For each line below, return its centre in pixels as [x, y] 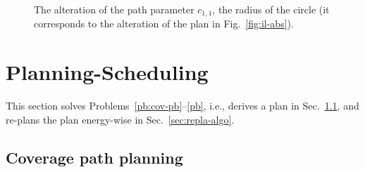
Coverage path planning [94, 157]
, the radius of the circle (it [271, 9]
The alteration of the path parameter [114, 9]
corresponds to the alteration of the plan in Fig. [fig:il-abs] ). [164, 24]
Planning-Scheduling [107, 72]
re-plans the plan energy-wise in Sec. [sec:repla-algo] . [120, 119]
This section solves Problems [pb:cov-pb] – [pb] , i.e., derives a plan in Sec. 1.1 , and [182, 106]
